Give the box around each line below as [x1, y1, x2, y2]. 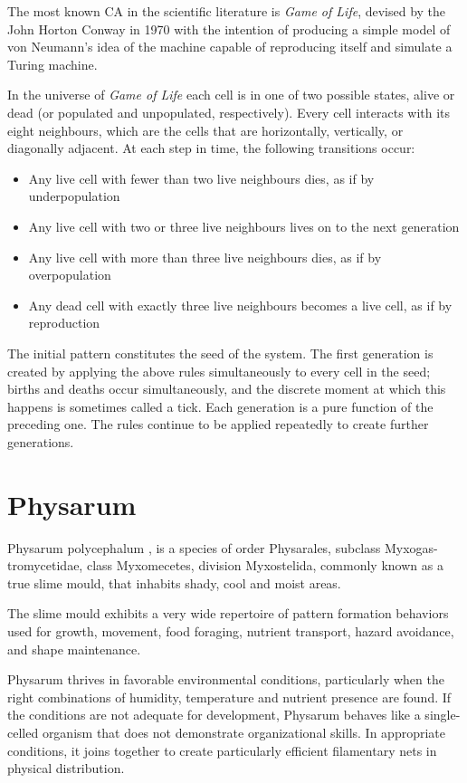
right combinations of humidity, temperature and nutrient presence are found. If [7, 687, 452, 706]
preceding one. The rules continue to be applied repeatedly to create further [7, 415, 429, 434]
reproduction [28, 313, 100, 332]
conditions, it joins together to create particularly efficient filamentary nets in [7, 740, 437, 759]
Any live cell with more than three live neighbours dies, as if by [28, 247, 382, 266]
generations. [7, 432, 74, 451]
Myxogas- [384, 538, 438, 557]
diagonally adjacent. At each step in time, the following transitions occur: [7, 138, 415, 158]
